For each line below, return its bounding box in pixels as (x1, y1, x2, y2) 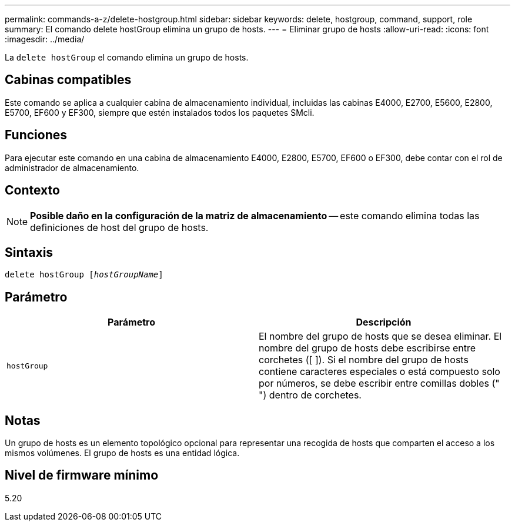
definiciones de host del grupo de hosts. (30, 221, 209, 233)
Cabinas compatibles (5, 72, 132, 88)
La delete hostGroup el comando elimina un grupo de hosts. (5, 52, 249, 62)
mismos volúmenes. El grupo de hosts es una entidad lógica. (5, 448, 240, 458)
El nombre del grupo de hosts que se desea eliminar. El (259, 330, 502, 343)
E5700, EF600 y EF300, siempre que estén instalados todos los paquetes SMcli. (5, 107, 315, 118)
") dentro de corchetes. (259, 389, 362, 401)
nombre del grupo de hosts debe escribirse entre (259, 342, 476, 354)
